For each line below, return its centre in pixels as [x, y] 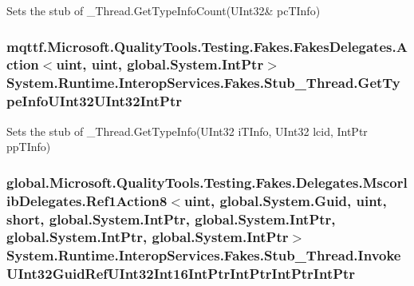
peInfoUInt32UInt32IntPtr [94, 101]
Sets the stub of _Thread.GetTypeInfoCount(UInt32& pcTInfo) [164, 10]
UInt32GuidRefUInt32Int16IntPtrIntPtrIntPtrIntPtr [181, 274]
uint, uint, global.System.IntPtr [160, 64]
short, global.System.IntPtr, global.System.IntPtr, [171, 218]
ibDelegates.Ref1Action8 [87, 200]
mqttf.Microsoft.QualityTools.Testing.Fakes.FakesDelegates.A [207, 46]
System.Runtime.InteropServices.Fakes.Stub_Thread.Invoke [204, 255]
